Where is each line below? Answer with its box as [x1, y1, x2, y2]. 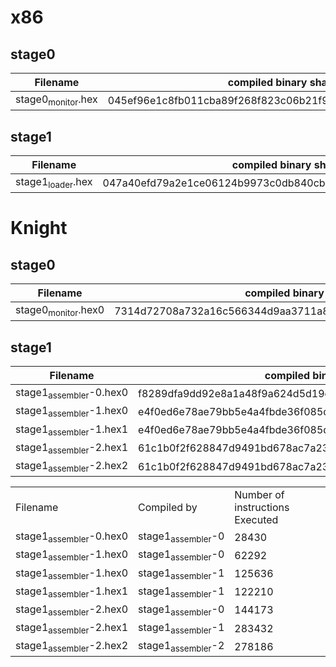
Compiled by [138, 501, 198, 515]
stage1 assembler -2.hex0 [15, 602, 129, 618]
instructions [234, 501, 290, 515]
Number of [234, 488, 285, 502]
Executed [234, 513, 279, 527]
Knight [10, 217, 68, 240]
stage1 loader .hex [15, 175, 93, 191]
